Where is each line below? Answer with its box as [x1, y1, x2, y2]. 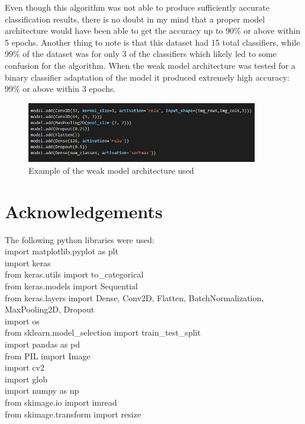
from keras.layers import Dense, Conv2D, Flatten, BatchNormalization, [5, 291, 264, 304]
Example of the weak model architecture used [28, 164, 194, 176]
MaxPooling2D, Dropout [5, 303, 95, 315]
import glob [5, 372, 48, 385]
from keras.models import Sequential [5, 280, 138, 292]
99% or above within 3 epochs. [5, 82, 116, 95]
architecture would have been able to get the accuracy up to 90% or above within [5, 24, 301, 37]
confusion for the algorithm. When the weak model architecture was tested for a [5, 59, 296, 71]
